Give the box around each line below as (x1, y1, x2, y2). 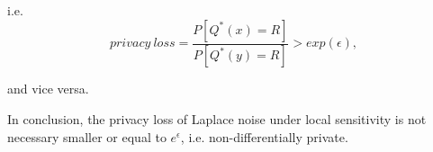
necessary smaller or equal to (7, 127, 167, 146)
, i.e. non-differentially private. (180, 127, 348, 146)
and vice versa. (7, 79, 89, 98)
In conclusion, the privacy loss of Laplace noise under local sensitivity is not (7, 110, 427, 129)
